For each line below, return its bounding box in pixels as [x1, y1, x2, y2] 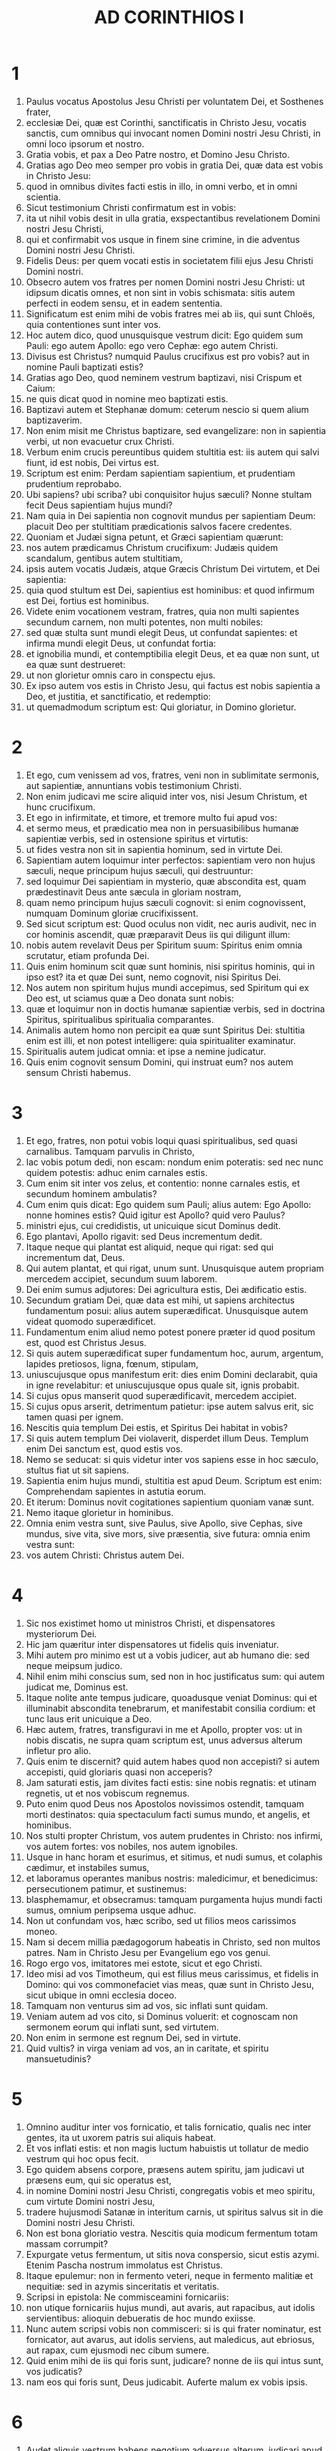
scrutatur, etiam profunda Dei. [25, 949, 150, 961]
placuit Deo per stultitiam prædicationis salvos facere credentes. [25, 520, 293, 532]
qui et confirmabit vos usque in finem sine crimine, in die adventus [25, 233, 301, 245]
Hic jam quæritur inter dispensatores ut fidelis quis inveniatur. [25, 1638, 279, 1650]
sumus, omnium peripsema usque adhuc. [25, 1904, 197, 1916]
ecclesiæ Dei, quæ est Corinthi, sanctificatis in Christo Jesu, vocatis [25, 116, 307, 128]
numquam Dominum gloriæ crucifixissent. [25, 907, 199, 919]
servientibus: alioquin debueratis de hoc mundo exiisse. [25, 2312, 256, 2324]
